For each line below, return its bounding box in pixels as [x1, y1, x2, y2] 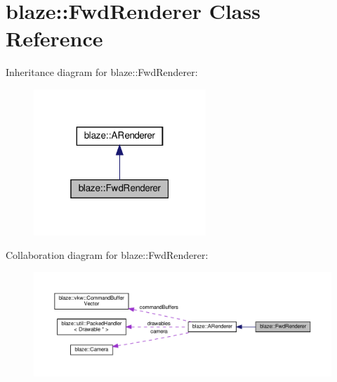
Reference [6, 24, 103, 53]
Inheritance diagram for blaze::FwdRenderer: [6, 65, 198, 79]
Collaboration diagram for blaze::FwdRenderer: [6, 248, 209, 262]
